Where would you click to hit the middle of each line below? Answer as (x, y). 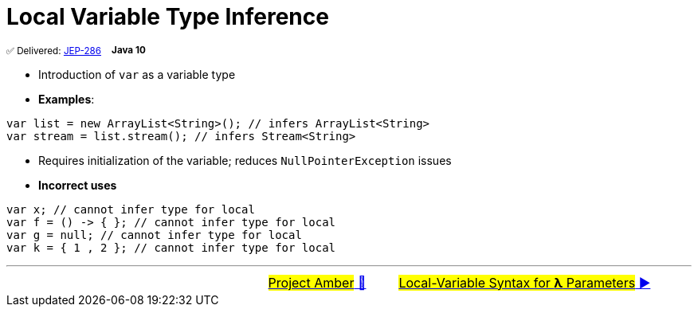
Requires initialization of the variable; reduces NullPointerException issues (245, 160)
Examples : (67, 99)
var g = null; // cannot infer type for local (154, 235)
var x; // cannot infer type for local (131, 209)
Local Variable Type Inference (168, 17)
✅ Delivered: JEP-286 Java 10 (76, 51)
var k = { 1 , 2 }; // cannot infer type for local (171, 247)
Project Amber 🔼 (317, 282)
